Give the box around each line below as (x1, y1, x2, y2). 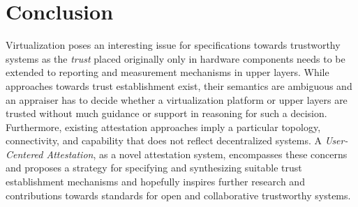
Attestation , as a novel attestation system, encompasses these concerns (46, 146, 348, 161)
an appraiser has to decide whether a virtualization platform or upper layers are (6, 92, 348, 107)
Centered (6, 146, 43, 161)
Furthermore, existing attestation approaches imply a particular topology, (6, 119, 321, 134)
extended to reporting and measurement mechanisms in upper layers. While (6, 65, 329, 79)
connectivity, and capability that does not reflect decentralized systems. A (6, 133, 322, 148)
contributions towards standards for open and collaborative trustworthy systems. (6, 187, 351, 202)
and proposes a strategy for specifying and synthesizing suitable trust (6, 160, 302, 175)
